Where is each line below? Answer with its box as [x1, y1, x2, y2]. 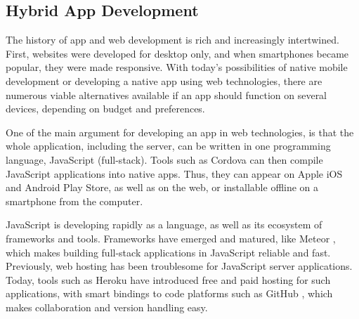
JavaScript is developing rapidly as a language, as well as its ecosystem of [6, 217, 322, 232]
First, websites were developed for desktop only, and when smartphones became [6, 46, 349, 60]
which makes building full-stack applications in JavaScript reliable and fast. [6, 245, 331, 259]
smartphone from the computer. [6, 193, 143, 208]
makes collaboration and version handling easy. [6, 299, 208, 314]
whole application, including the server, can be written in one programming [6, 138, 331, 153]
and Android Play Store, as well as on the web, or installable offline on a [6, 180, 319, 195]
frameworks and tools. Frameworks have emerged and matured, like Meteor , [6, 230, 336, 245]
